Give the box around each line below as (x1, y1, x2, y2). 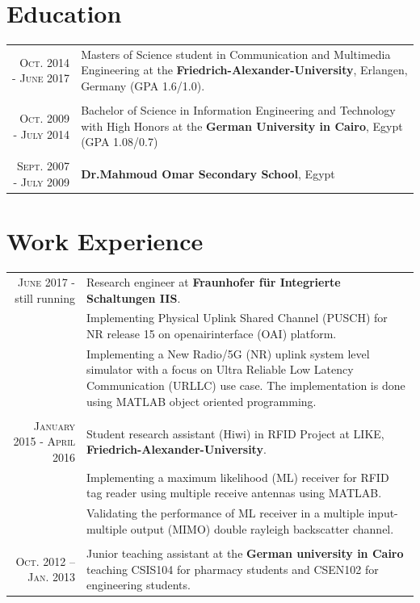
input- (367, 505, 398, 521)
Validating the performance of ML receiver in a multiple (86, 505, 364, 521)
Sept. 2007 (16, 157, 70, 174)
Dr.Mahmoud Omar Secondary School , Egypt (81, 165, 335, 182)
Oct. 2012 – (15, 552, 75, 569)
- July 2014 (13, 125, 70, 142)
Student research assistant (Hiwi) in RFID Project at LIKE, (86, 425, 384, 442)
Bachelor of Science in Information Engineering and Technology (81, 102, 396, 119)
